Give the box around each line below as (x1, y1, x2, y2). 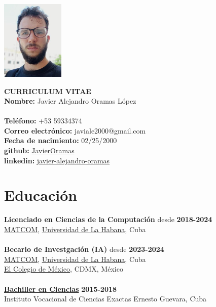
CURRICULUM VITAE (4, 85, 91, 96)
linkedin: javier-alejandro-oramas (4, 155, 110, 165)
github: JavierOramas (4, 145, 75, 156)
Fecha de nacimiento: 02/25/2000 (4, 135, 117, 146)
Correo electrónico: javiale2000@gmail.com (4, 125, 146, 136)
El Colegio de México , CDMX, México (4, 264, 123, 274)
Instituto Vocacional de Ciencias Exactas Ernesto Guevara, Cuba (4, 293, 207, 304)
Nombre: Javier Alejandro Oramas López (4, 96, 136, 106)
